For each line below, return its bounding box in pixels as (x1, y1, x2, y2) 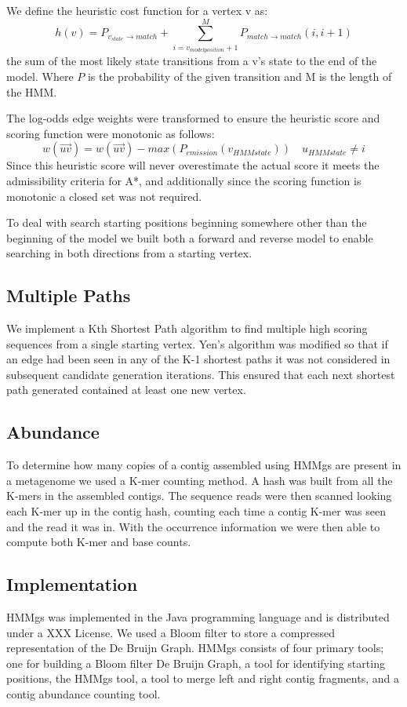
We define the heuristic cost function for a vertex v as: (6, 2, 268, 18)
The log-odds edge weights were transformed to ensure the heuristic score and (6, 110, 380, 126)
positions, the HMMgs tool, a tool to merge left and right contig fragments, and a (6, 670, 399, 687)
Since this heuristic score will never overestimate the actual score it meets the (6, 157, 380, 173)
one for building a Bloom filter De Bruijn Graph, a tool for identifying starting (6, 654, 385, 671)
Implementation (6, 572, 138, 596)
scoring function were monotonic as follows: (6, 125, 215, 141)
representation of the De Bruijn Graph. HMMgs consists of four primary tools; (6, 640, 384, 656)
